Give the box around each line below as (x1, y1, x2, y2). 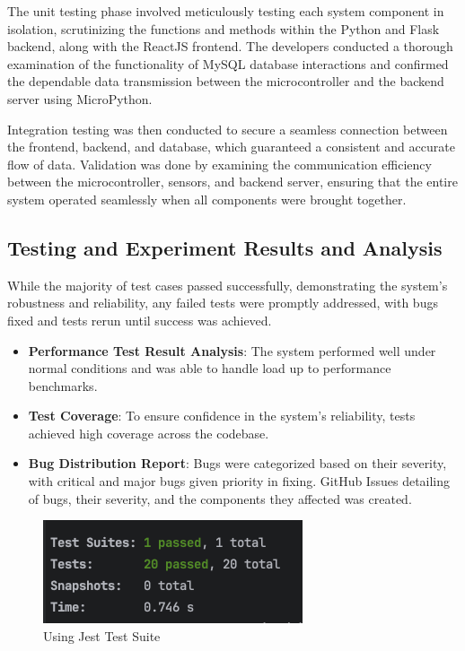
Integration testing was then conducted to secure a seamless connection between (7, 119, 448, 138)
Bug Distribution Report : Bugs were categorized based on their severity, (28, 454, 447, 473)
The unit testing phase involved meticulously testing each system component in (7, 2, 444, 20)
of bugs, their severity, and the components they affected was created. (28, 489, 412, 508)
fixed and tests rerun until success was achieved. (7, 310, 272, 329)
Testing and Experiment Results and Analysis (7, 233, 443, 261)
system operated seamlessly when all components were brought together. (7, 189, 407, 208)
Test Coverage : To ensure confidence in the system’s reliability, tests (28, 406, 416, 425)
